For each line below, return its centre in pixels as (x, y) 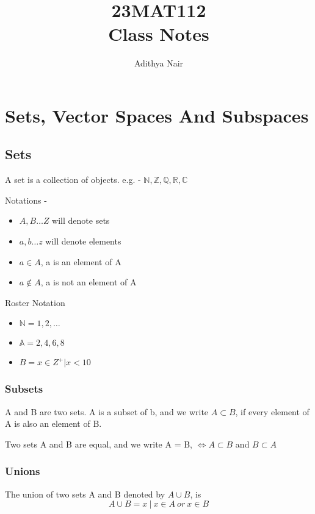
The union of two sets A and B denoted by (85, 494)
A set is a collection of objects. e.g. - (73, 180)
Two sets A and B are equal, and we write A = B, (99, 444)
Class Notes (159, 34)
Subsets (24, 389)
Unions (23, 471)
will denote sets (81, 220)
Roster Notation (35, 302)
